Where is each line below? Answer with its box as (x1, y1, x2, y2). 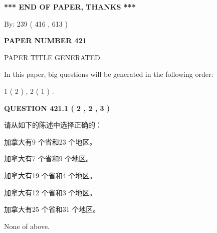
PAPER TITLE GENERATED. (4, 52, 102, 62)
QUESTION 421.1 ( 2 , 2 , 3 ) (4, 102, 110, 113)
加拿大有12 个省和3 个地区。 (4, 187, 97, 197)
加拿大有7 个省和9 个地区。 (4, 153, 93, 164)
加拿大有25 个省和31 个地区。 (4, 204, 100, 214)
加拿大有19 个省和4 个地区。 (4, 170, 97, 180)
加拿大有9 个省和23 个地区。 (4, 136, 97, 147)
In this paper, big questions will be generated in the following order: (4, 69, 213, 79)
